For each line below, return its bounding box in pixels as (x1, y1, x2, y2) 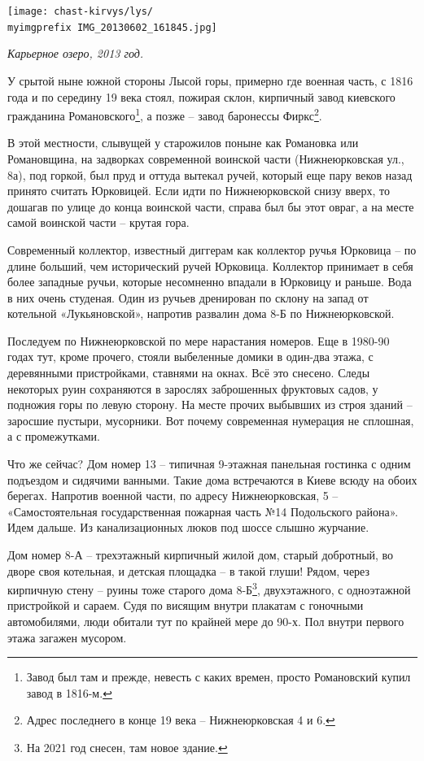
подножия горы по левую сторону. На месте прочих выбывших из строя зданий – (7, 396, 413, 413)
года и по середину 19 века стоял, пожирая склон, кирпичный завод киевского (7, 88, 396, 105)
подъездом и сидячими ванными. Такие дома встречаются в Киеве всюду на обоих (7, 471, 417, 488)
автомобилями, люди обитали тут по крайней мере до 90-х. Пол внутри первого (7, 613, 404, 630)
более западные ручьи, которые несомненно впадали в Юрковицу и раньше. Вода (7, 273, 412, 290)
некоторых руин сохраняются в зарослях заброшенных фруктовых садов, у (7, 380, 378, 397)
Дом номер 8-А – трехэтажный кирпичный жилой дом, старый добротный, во (7, 546, 394, 563)
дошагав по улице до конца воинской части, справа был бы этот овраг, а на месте (7, 198, 414, 215)
